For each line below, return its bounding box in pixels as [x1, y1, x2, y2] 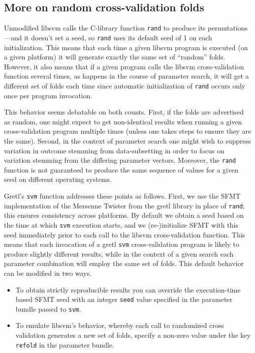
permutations [208, 23, 248, 33]
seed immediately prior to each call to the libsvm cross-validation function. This [4, 229, 246, 239]
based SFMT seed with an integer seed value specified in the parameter [15, 294, 233, 304]
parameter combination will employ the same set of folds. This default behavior [4, 258, 244, 268]
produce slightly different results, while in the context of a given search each [4, 248, 234, 259]
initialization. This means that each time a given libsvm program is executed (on [4, 42, 248, 52]
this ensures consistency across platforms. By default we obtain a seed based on [4, 210, 244, 220]
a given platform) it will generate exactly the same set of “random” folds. [4, 52, 225, 62]
